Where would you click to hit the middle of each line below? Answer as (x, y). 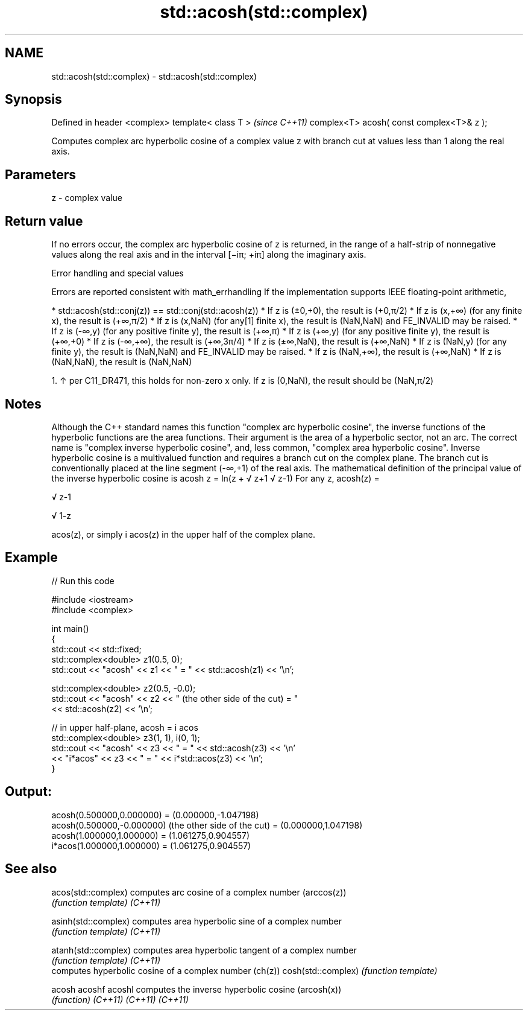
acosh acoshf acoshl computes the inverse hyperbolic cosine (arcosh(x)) (196, 989)
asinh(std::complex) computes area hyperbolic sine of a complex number (196, 921)
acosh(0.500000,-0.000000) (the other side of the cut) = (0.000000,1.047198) (207, 825)
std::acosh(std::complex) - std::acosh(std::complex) (154, 76)
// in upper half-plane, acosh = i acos (125, 727)
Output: (28, 792)
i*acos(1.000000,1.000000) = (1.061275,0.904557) (151, 845)
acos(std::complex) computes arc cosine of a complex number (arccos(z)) (199, 892)
